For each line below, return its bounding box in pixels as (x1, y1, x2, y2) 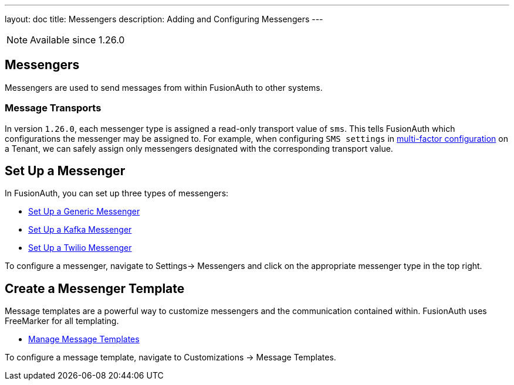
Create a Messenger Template (5, 281, 185, 296)
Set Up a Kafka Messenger (28, 224, 132, 235)
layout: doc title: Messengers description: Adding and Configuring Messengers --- (5, 14, 323, 24)
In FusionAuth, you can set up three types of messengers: (5, 188, 229, 199)
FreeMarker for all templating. (5, 316, 119, 326)
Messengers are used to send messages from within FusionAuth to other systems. (5, 82, 323, 93)
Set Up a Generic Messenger (28, 206, 140, 217)
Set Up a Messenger (5, 163, 126, 179)
